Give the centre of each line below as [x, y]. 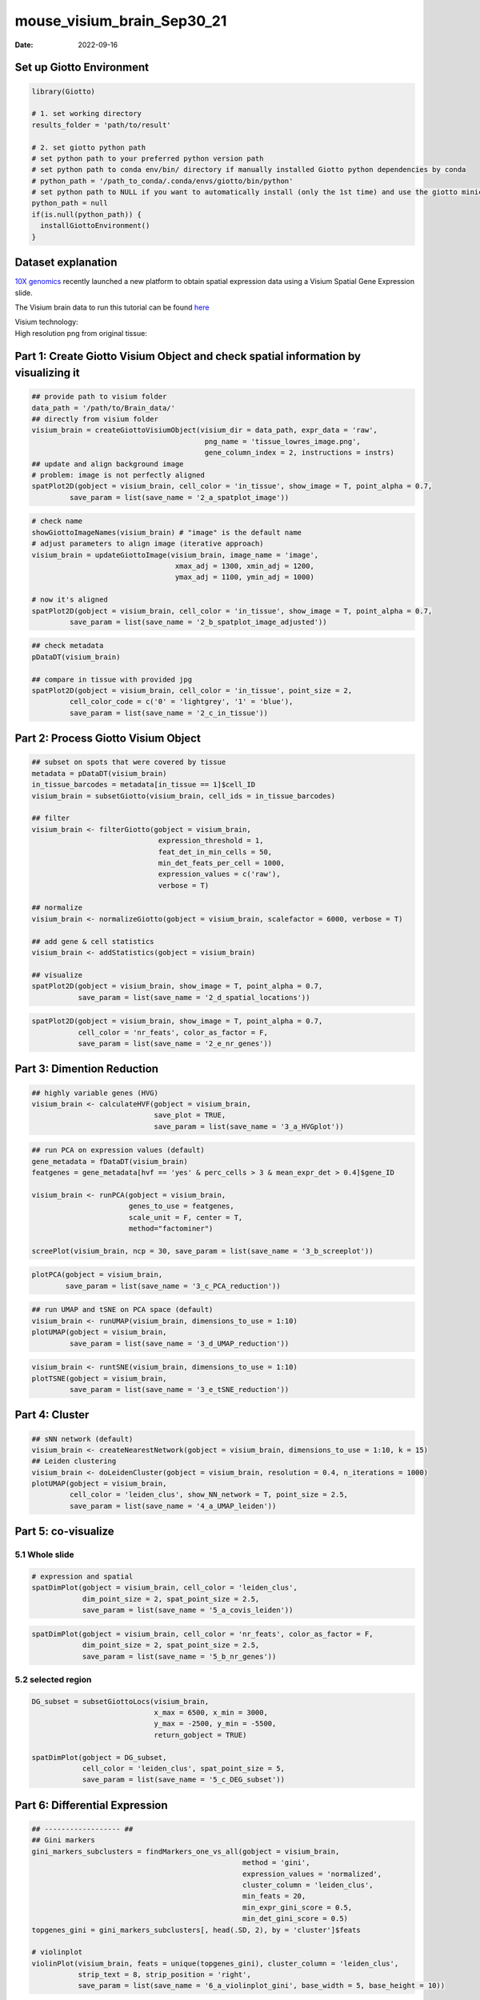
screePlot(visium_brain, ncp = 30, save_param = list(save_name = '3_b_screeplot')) [202, 1251]
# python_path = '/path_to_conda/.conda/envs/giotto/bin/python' [162, 181]
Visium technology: [47, 322]
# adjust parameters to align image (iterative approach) [148, 544]
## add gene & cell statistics [93, 941]
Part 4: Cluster [52, 1415]
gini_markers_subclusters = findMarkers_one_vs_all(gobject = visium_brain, [186, 1851]
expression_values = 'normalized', [312, 1874]
